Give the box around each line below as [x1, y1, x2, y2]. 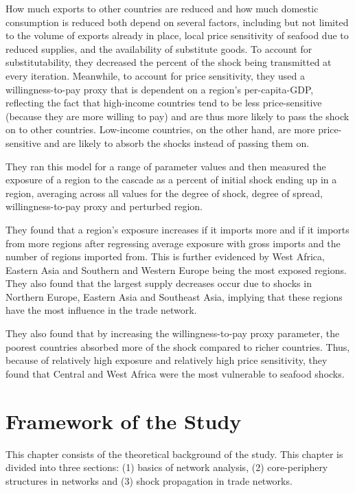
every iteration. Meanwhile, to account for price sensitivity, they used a [5, 68, 305, 82]
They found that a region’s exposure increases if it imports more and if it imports [5, 222, 350, 236]
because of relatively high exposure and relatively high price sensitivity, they [5, 353, 328, 367]
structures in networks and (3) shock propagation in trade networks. [5, 473, 293, 488]
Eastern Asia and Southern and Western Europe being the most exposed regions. [5, 262, 347, 277]
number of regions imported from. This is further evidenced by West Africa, [5, 249, 325, 264]
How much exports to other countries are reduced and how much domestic [5, 1, 319, 15]
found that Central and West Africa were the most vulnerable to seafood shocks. [5, 366, 345, 380]
